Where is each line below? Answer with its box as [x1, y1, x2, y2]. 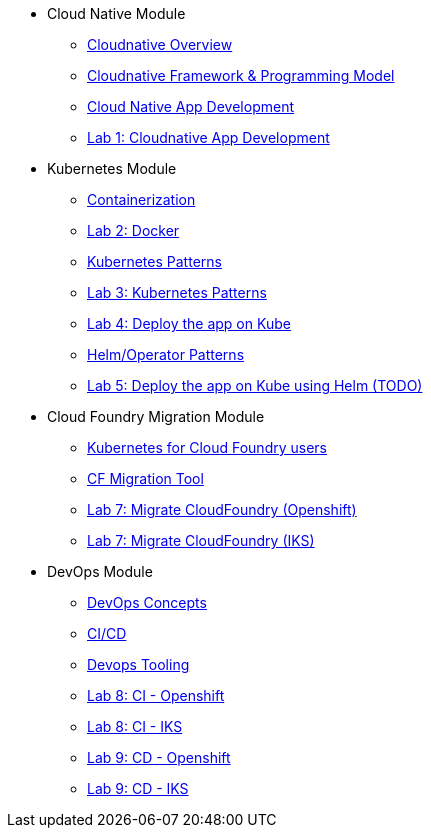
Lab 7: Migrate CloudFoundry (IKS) [87, 532, 315, 549]
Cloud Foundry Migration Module [47, 408, 265, 425]
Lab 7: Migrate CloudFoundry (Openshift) [87, 501, 357, 518]
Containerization [87, 191, 196, 208]
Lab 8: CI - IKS [87, 718, 183, 735]
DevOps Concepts [87, 594, 207, 611]
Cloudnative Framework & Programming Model [87, 67, 395, 84]
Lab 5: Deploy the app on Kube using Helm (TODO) [87, 377, 423, 394]
